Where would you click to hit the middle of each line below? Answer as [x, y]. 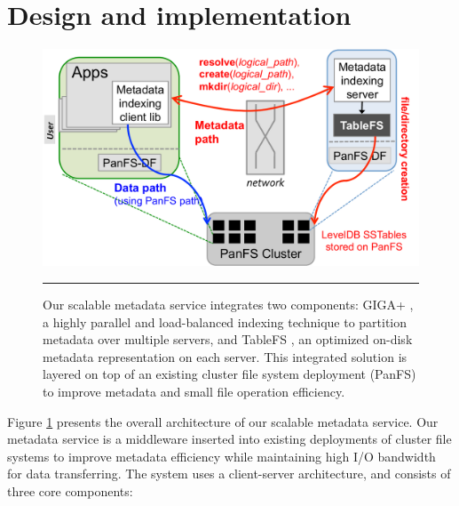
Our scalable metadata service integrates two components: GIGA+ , [228, 305]
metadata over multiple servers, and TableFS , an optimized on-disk [228, 339]
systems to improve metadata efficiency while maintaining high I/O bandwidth [222, 456]
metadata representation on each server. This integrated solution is [225, 356]
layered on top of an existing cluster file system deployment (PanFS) [229, 374]
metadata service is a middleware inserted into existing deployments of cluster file [229, 439]
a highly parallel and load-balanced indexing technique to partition [225, 321]
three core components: [70, 490]
